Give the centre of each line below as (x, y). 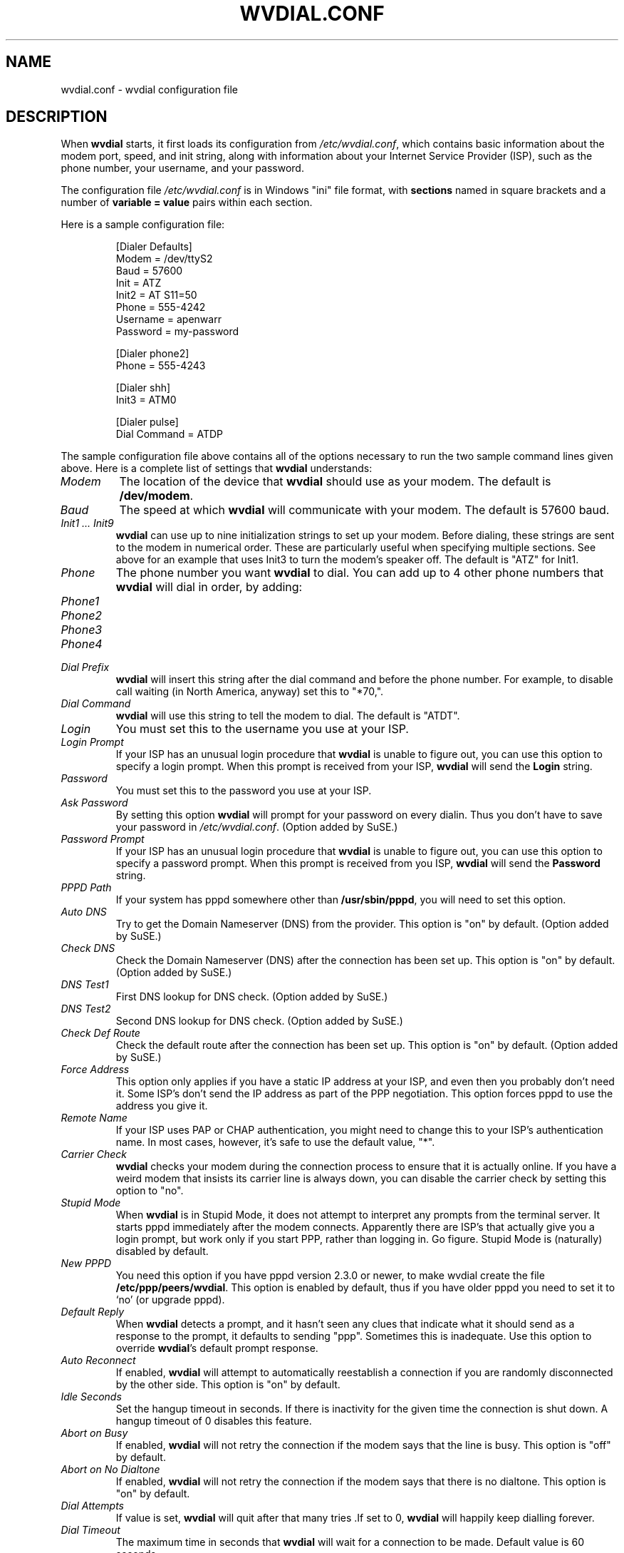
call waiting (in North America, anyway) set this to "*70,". (250, 692)
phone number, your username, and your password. (182, 168)
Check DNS (88, 948)
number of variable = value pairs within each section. (187, 203)
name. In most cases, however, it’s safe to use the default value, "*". (275, 1142)
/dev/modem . (156, 496)
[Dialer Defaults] (154, 247)
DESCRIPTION (57, 117)
